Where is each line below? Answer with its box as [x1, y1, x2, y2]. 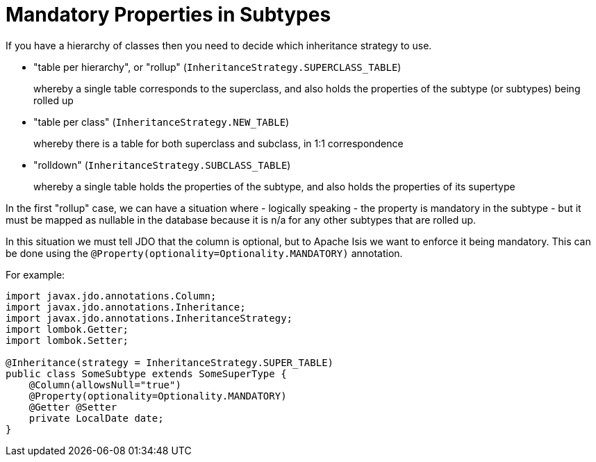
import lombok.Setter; [6, 334, 129, 346]
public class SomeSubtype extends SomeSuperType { [6, 368, 287, 379]
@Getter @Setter [28, 401, 117, 413]
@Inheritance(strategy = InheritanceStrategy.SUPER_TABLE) [6, 356, 334, 368]
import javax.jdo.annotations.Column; [6, 290, 217, 302]
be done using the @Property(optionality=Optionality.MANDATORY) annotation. [6, 247, 403, 259]
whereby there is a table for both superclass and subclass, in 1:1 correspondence [33, 137, 404, 149]
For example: [6, 268, 65, 281]
